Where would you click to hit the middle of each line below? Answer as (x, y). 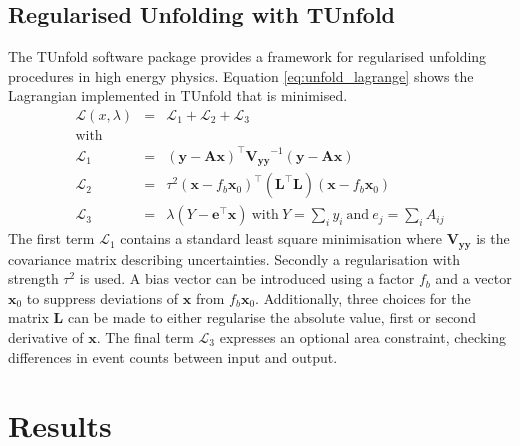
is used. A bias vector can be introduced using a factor (247, 278)
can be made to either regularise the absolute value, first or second (271, 317)
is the (493, 238)
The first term (51, 238)
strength (33, 278)
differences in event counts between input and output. (173, 356)
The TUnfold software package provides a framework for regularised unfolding (247, 56)
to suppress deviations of (102, 297)
